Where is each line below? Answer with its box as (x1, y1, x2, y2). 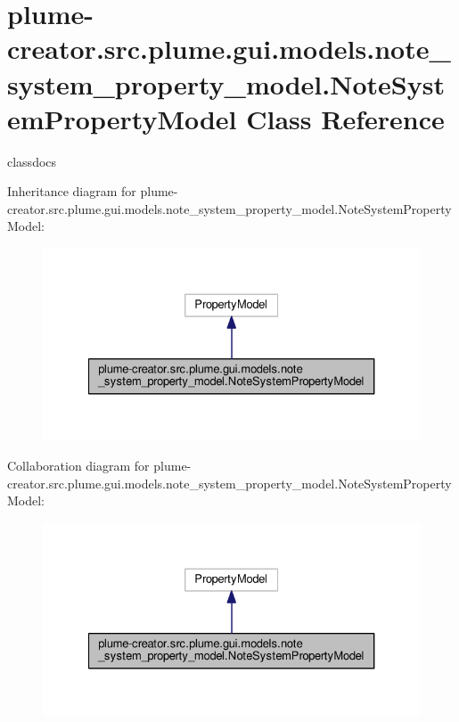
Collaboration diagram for (7, 456, 150, 474)
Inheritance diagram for (7, 182, 136, 201)
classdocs (7, 152, 57, 170)
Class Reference (246, 100, 445, 136)
